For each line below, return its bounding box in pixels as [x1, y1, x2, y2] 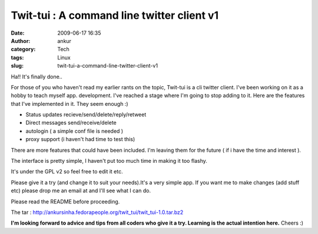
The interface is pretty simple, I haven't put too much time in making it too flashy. [11, 158, 207, 165]
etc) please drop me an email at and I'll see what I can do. [11, 187, 151, 194]
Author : [11, 37, 31, 44]
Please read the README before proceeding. [11, 198, 120, 205]
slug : [11, 62, 24, 69]
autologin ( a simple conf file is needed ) [25, 127, 124, 135]
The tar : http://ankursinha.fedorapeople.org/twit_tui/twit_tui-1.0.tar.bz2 [11, 209, 184, 216]
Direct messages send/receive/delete [25, 119, 117, 126]
